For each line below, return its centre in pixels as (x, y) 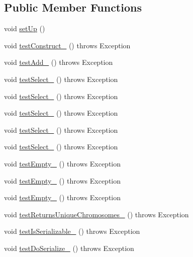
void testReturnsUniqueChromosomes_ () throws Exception (96, 214)
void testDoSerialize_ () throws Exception (69, 248)
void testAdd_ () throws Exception (59, 62)
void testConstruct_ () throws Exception (67, 45)
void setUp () (25, 28)
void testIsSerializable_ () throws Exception (72, 231)
